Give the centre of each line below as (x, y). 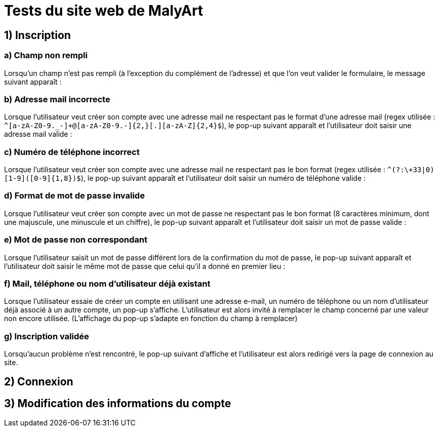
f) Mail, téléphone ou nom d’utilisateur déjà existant (107, 283)
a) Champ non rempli (46, 55)
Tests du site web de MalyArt (104, 11)
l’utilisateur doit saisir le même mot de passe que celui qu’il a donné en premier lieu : (145, 266)
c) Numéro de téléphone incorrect (72, 152)
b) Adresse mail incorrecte (57, 99)
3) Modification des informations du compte (118, 403)
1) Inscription (37, 35)
